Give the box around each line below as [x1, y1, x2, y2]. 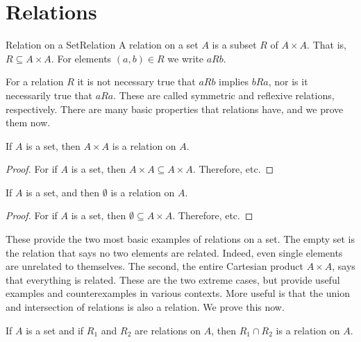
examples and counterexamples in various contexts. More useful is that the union [6, 286, 351, 300]
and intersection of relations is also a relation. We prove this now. [6, 300, 285, 314]
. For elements [51, 51, 112, 65]
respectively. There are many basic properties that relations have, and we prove [6, 101, 344, 116]
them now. [6, 115, 51, 130]
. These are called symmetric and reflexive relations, [113, 87, 335, 102]
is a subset [212, 37, 257, 52]
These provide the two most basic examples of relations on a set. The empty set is [6, 232, 355, 246]
